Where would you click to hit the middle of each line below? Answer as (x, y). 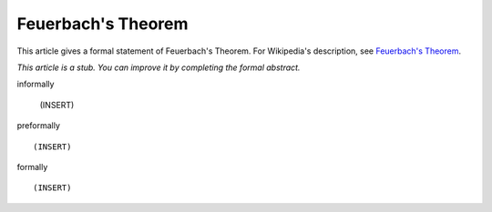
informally (36, 84)
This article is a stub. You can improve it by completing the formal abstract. (159, 67)
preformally (39, 126)
